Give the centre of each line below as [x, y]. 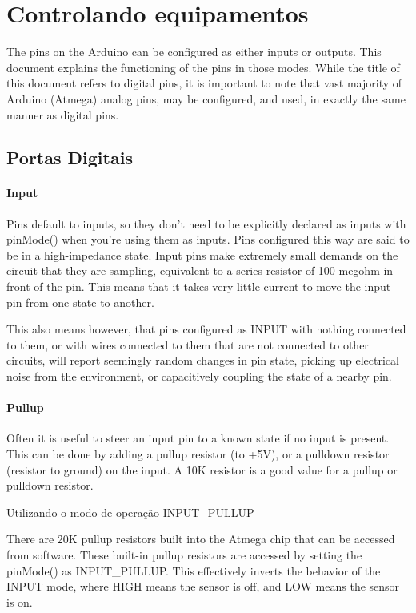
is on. [20, 601]
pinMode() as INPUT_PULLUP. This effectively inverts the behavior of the [194, 570]
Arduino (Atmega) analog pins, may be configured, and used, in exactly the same [206, 98]
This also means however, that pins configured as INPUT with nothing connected [206, 329]
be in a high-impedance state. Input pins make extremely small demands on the [202, 254]
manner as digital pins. [63, 114]
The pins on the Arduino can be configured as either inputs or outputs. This [194, 52]
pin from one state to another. [80, 302]
